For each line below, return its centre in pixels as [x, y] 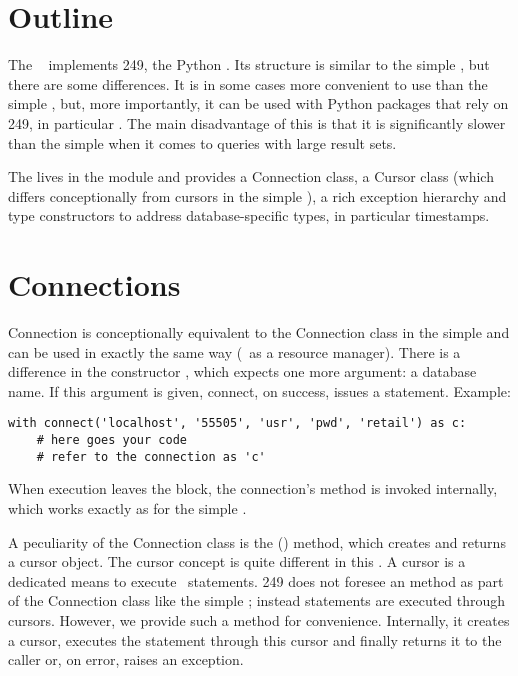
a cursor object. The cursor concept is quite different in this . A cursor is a [237, 561]
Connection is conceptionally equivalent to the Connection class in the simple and [259, 332]
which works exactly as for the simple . [127, 507]
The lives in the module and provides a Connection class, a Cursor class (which [251, 176]
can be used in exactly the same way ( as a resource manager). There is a [234, 351]
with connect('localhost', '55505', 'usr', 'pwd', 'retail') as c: [237, 423]
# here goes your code [111, 440]
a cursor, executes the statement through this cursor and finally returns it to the [255, 639]
